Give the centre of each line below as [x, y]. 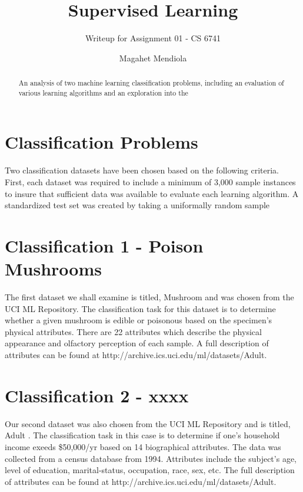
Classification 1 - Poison [104, 245]
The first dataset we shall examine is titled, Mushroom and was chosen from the [149, 297]
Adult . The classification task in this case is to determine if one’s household [142, 435]
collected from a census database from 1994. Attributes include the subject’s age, [151, 458]
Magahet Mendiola [153, 58]
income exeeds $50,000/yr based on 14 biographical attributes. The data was [143, 446]
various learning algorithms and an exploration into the [103, 92]
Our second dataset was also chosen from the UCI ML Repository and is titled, [148, 423]
